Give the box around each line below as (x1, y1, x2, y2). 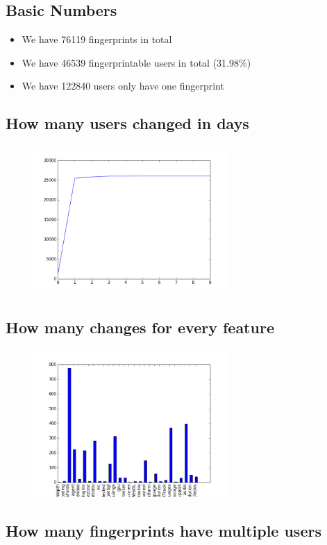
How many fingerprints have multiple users (6, 520, 321, 542)
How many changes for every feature (6, 316, 274, 337)
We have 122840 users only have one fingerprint (22, 78, 224, 93)
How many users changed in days (6, 112, 249, 134)
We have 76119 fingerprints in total (22, 32, 172, 47)
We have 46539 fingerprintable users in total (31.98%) (22, 55, 251, 69)
